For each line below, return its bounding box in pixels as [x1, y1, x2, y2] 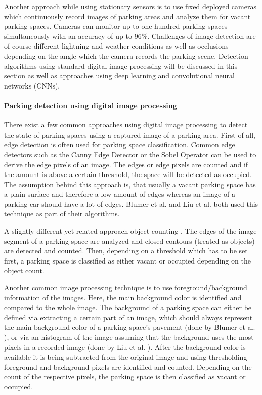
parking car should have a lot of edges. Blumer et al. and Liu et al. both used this [4, 198, 258, 209]
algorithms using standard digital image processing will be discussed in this [4, 60, 238, 71]
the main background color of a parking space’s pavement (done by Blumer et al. [4, 322, 255, 332]
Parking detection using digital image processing [4, 100, 177, 110]
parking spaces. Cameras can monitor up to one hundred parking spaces [4, 21, 228, 31]
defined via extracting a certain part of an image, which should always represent [4, 312, 253, 322]
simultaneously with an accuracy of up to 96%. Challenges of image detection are [4, 30, 256, 41]
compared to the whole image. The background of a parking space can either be [4, 302, 252, 313]
